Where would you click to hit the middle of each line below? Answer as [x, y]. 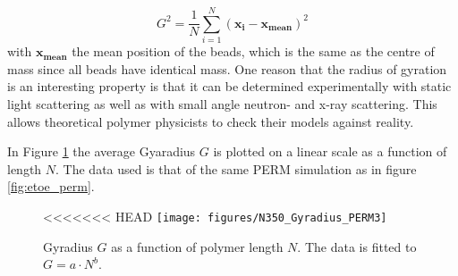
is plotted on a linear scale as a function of [330, 151]
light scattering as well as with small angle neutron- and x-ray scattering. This [222, 103]
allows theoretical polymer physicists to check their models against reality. [211, 121]
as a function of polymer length [197, 246]
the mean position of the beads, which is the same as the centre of [253, 51]
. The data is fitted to [357, 246]
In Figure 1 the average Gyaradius [102, 151]
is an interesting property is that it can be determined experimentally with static [229, 86]
